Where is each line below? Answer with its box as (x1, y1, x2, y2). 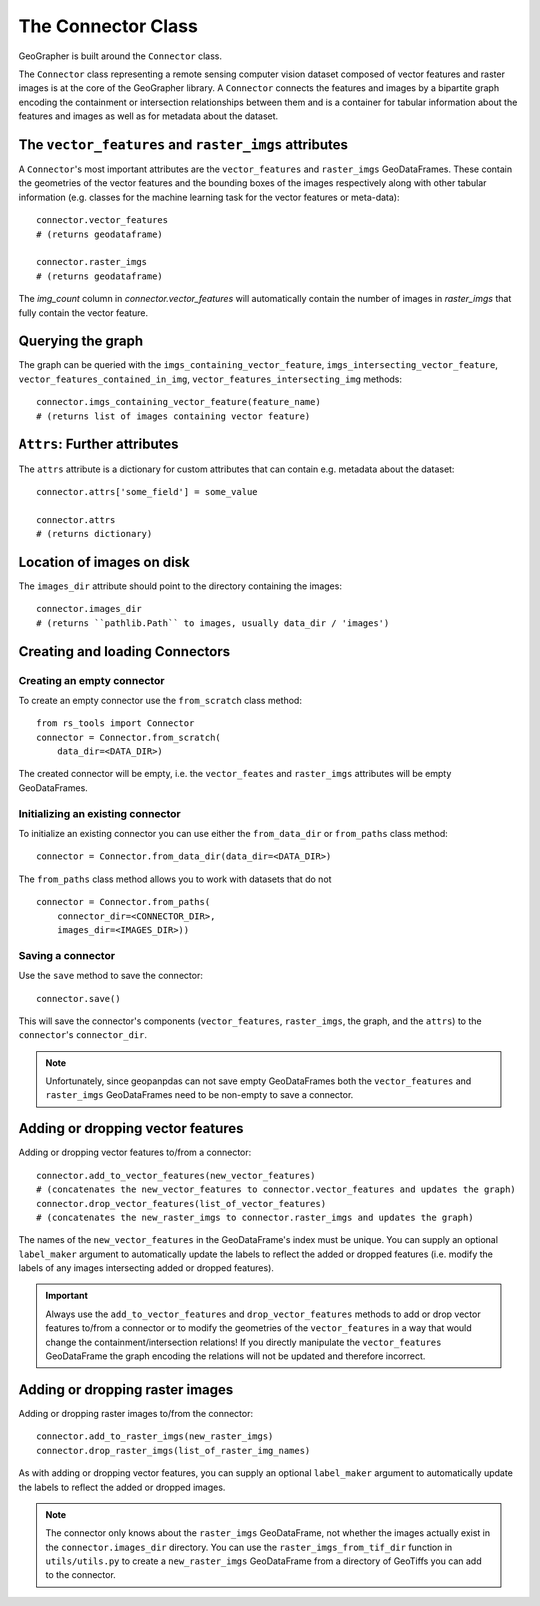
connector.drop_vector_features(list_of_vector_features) (36, 1198, 327, 1209)
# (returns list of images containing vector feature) (36, 410, 311, 422)
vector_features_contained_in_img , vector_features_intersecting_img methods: (18, 373, 403, 385)
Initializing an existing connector (18, 806, 182, 820)
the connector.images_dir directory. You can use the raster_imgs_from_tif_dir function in (45, 1541, 453, 1553)
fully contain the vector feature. (18, 306, 149, 319)
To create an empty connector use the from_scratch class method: (18, 694, 302, 706)
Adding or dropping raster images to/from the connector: (18, 1407, 254, 1419)
